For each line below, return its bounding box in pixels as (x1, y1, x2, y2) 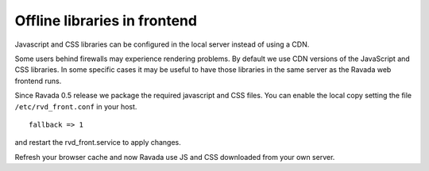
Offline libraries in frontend (14, 12, 198, 29)
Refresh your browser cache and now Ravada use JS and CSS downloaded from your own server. (14, 152, 335, 161)
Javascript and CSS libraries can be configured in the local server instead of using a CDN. (14, 40, 310, 49)
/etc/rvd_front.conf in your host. (14, 101, 137, 111)
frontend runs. (14, 76, 62, 85)
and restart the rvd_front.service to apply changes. (14, 138, 182, 147)
